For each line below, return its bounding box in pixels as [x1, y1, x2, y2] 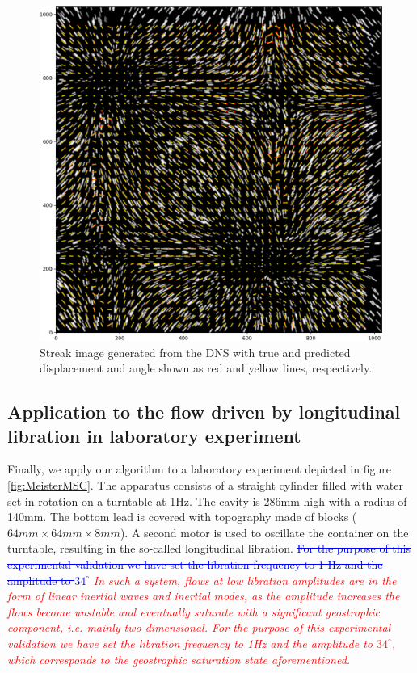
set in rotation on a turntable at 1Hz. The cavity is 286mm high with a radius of [7, 492, 407, 509]
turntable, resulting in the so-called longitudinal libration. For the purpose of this [7, 540, 411, 557]
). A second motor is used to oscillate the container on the [120, 524, 409, 541]
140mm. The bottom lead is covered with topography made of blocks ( [7, 508, 357, 525]
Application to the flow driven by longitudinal [7, 399, 401, 424]
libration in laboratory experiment [7, 423, 301, 448]
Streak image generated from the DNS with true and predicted [40, 343, 351, 360]
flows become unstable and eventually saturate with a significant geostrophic [7, 603, 380, 620]
